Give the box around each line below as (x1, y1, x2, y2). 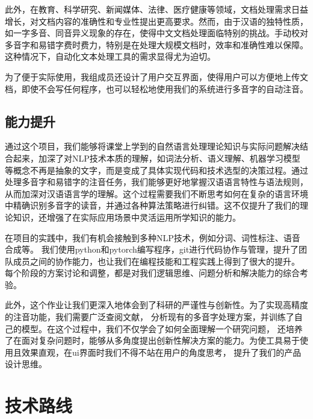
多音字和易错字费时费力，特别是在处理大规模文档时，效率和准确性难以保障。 (5, 38, 308, 51)
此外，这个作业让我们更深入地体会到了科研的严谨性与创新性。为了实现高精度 (5, 298, 308, 311)
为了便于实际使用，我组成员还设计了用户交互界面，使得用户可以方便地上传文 (5, 70, 308, 83)
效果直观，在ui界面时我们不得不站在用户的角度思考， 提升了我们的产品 (21, 345, 302, 358)
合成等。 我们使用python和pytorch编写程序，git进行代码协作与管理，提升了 (5, 243, 299, 256)
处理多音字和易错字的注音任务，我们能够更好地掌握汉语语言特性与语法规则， (5, 175, 308, 188)
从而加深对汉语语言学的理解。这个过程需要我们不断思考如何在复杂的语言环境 (5, 187, 308, 200)
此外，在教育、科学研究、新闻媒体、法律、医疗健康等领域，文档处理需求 (5, 3, 291, 15)
